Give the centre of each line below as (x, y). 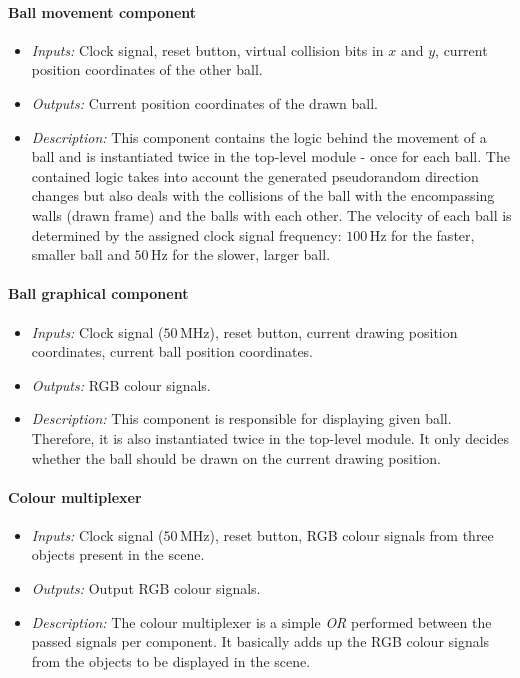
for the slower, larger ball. (251, 254)
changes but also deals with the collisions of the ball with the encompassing (263, 195)
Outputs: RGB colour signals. (121, 384)
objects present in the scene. (118, 554)
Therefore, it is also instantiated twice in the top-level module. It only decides (270, 437)
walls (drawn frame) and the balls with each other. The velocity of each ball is (271, 214)
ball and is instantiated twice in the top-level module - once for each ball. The (270, 156)
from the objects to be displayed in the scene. (171, 660)
